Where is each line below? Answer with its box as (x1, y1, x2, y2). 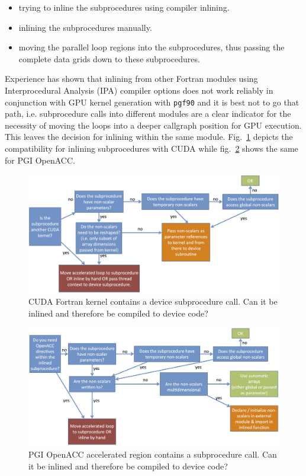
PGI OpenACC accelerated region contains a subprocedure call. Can (28, 448, 277, 460)
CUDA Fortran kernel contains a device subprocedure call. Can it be (28, 295, 278, 308)
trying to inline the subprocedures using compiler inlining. (18, 1, 230, 13)
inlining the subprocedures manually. (18, 21, 152, 33)
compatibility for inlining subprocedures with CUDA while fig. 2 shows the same (5, 142, 298, 154)
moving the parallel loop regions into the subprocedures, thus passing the (18, 41, 285, 53)
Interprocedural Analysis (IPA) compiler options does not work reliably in (5, 84, 273, 96)
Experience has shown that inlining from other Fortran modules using (5, 72, 258, 85)
